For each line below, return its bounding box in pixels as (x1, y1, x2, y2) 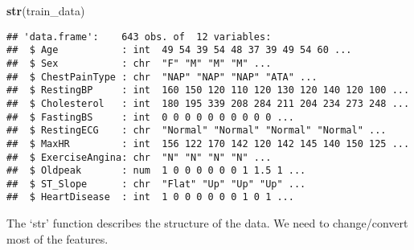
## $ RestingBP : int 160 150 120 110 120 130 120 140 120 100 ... (6, 84, 410, 96)
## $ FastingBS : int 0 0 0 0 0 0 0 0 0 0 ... (6, 111, 294, 123)
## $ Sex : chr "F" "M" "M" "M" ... (6, 57, 272, 69)
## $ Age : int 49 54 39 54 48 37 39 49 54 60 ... (6, 44, 352, 56)
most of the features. (6, 230, 109, 247)
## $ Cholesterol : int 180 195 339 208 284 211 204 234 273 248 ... (6, 97, 410, 109)
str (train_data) (6, 2, 85, 18)
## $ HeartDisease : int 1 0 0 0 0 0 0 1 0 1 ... (6, 191, 294, 203)
